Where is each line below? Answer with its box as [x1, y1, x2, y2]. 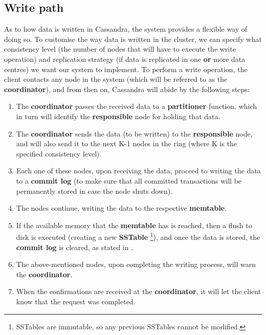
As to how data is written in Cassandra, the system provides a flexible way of [4, 24, 248, 34]
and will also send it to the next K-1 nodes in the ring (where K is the [16, 138, 237, 149]
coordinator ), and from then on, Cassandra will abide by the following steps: [4, 83, 250, 94]
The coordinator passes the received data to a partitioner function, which [16, 101, 257, 111]
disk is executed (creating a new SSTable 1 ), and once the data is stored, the [16, 230, 260, 242]
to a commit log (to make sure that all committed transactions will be [16, 175, 242, 186]
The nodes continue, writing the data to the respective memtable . [16, 203, 227, 213]
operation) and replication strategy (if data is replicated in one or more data [4, 53, 246, 64]
